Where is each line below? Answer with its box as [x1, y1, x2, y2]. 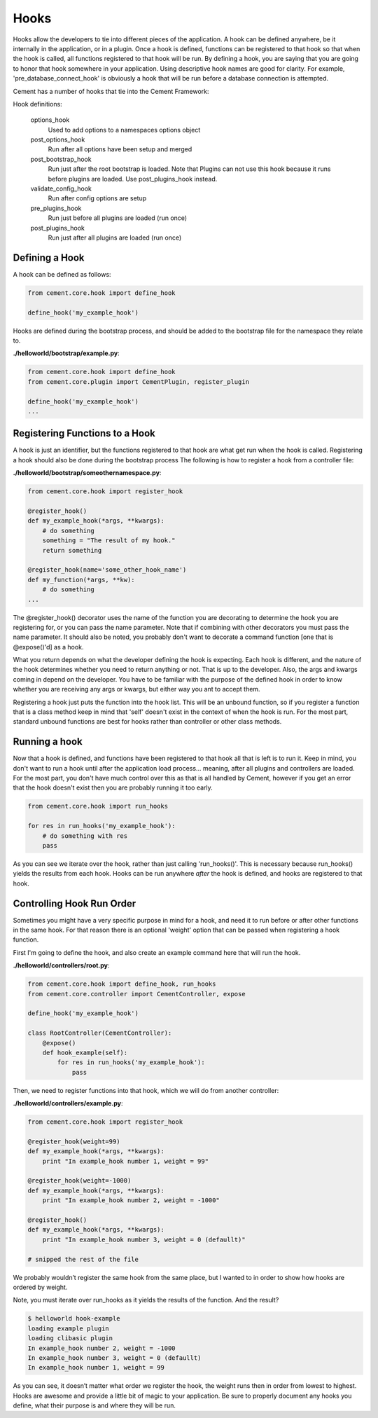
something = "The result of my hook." [42, 537, 176, 544]
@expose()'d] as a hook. [13, 642, 84, 651]
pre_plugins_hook [30, 204, 82, 212]
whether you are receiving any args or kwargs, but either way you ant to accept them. [13, 685, 260, 694]
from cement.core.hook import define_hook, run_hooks [27, 980, 216, 988]
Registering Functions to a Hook [13, 427, 155, 439]
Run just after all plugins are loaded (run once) [48, 233, 182, 242]
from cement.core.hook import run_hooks [27, 802, 168, 811]
